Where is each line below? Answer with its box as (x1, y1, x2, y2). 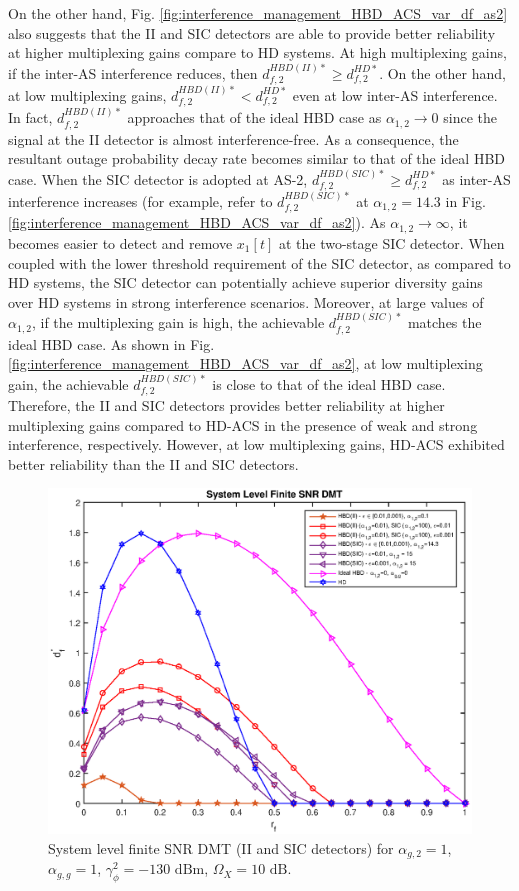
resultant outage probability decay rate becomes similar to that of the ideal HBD (8, 148, 505, 169)
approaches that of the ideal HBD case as (127, 107, 382, 128)
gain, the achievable (8, 373, 129, 394)
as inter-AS (442, 168, 511, 189)
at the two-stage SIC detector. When (278, 232, 505, 253)
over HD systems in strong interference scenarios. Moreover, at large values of (8, 291, 484, 312)
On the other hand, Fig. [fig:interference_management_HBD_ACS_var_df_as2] (8, 3, 508, 23)
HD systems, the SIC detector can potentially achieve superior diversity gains (8, 272, 483, 293)
